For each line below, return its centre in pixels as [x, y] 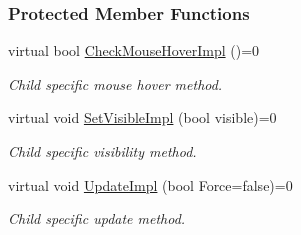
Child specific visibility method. [102, 151]
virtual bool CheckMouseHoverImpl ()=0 [134, 50]
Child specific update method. [97, 218]
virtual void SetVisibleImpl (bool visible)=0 [142, 117]
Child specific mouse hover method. [115, 83]
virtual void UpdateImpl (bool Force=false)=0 [150, 184]
